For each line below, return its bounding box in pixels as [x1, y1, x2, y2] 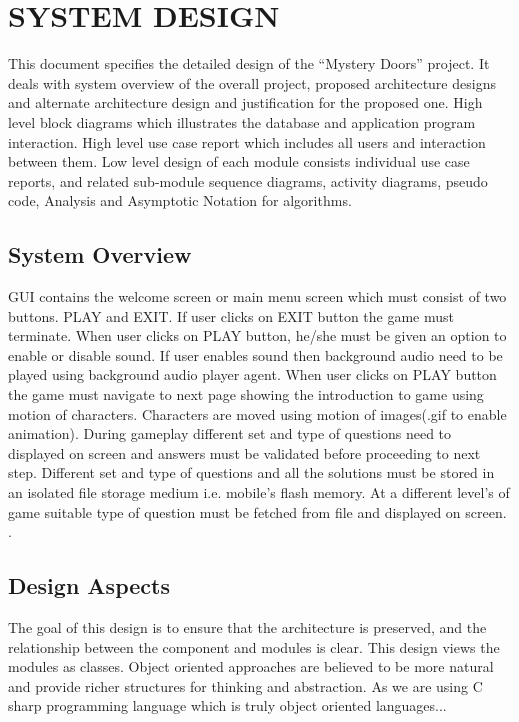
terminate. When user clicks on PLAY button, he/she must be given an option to [8, 325, 507, 346]
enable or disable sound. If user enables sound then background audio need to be [8, 344, 503, 365]
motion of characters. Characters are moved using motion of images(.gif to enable [8, 403, 507, 424]
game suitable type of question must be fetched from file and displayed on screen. [8, 501, 507, 522]
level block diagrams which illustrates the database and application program [8, 111, 476, 132]
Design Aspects [8, 570, 170, 601]
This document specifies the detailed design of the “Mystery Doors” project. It [8, 53, 490, 74]
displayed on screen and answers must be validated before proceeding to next [8, 442, 481, 463]
